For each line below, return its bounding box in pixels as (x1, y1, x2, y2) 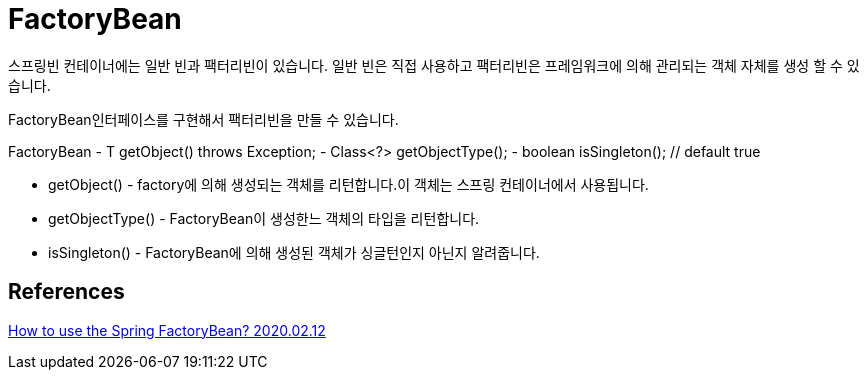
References (8, 279, 125, 305)
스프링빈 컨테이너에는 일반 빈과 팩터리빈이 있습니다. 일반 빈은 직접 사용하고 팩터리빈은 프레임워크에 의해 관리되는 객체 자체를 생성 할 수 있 (8, 56, 860, 74)
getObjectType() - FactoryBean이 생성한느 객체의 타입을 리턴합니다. (48, 209, 480, 227)
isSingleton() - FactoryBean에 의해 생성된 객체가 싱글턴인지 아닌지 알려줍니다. (48, 243, 540, 261)
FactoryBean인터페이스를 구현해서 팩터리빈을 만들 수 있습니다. (8, 110, 399, 128)
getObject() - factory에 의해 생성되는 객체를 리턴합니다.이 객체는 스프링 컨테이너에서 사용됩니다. (48, 175, 649, 193)
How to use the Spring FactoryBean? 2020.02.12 (8, 321, 326, 339)
